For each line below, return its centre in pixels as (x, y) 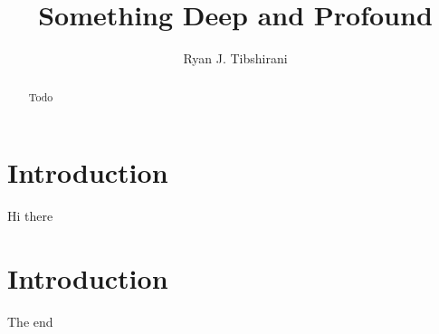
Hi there (30, 216)
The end (30, 321)
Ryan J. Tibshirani (235, 58)
